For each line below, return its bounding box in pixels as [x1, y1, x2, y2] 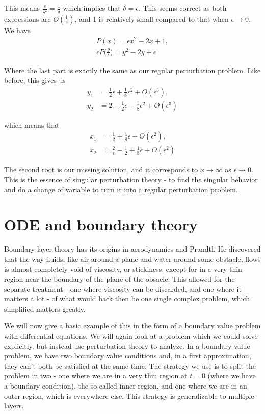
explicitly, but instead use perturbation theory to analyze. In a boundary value [4, 340, 250, 351]
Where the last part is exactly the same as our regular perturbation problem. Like [4, 65, 261, 75]
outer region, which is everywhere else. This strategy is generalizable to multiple [4, 390, 254, 401]
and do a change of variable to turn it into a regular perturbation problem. [4, 184, 238, 195]
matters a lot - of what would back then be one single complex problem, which [4, 293, 250, 304]
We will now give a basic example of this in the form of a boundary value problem [4, 320, 261, 331]
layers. [4, 400, 24, 411]
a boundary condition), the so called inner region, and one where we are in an [4, 380, 247, 391]
